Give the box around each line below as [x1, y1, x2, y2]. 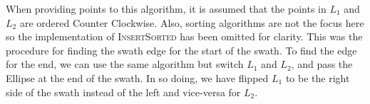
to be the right [285, 70, 350, 85]
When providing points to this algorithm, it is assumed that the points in [6, 1, 327, 16]
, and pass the [291, 57, 353, 71]
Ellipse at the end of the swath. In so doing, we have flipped [6, 70, 269, 85]
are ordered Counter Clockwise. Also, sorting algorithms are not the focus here [19, 15, 364, 30]
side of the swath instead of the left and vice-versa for [6, 84, 241, 99]
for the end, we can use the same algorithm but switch [6, 57, 244, 71]
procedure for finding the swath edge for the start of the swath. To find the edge [6, 42, 357, 57]
